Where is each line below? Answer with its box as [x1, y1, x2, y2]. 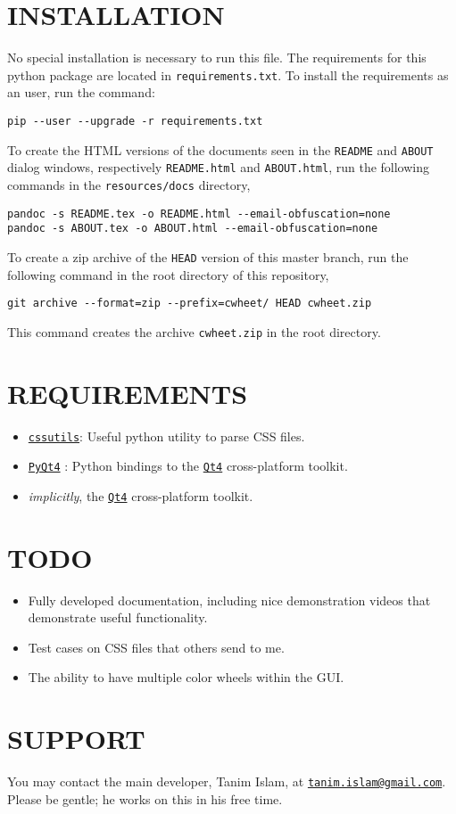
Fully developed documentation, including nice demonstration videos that [28, 590, 431, 609]
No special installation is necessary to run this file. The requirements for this [7, 48, 427, 67]
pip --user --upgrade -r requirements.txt [7, 114, 263, 127]
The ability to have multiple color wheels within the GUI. [28, 668, 344, 687]
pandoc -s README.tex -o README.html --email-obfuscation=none [7, 207, 391, 220]
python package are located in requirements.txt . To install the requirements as [7, 65, 449, 84]
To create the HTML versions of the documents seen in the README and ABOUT [7, 140, 434, 159]
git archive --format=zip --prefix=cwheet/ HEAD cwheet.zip [7, 297, 372, 310]
